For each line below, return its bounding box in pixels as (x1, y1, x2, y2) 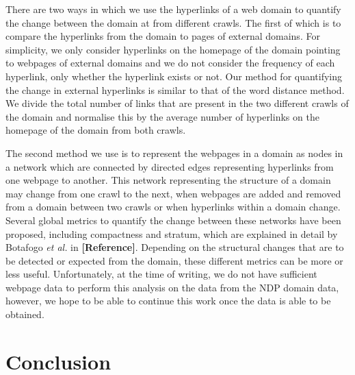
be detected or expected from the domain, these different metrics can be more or (5, 253, 343, 267)
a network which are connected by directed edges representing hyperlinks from (5, 159, 334, 173)
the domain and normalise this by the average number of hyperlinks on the (5, 109, 319, 123)
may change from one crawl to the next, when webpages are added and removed (5, 186, 341, 200)
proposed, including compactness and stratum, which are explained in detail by (5, 226, 338, 241)
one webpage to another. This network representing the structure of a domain (5, 173, 331, 187)
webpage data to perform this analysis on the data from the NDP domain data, (5, 280, 339, 294)
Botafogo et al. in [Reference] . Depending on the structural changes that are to (5, 240, 344, 254)
